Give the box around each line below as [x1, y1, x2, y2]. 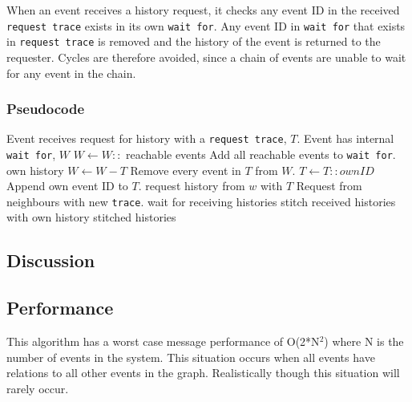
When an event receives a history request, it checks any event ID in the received [6, 2, 400, 18]
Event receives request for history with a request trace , [6, 130, 287, 147]
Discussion [6, 248, 95, 273]
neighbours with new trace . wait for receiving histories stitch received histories [6, 193, 396, 209]
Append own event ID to [6, 177, 128, 194]
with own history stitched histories [6, 209, 176, 225]
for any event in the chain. [6, 64, 136, 81]
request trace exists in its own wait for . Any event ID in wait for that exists [6, 17, 406, 34]
